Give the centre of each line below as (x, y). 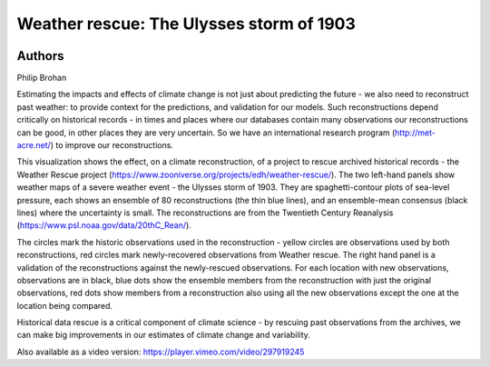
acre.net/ (34, 145)
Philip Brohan (42, 78)
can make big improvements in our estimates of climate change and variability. (163, 335)
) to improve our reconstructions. (112, 145)
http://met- (415, 133)
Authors (40, 56)
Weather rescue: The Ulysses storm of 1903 (186, 24)
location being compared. (65, 305)
